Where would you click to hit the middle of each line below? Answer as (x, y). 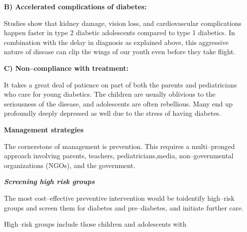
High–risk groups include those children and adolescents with (95, 224)
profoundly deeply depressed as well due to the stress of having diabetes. (113, 113)
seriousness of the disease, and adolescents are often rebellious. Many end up (118, 103)
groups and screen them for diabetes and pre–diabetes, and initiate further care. (124, 207)
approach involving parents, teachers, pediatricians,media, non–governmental (119, 156)
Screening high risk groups (49, 181)
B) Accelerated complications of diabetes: (75, 6)
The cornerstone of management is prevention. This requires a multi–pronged (120, 146)
